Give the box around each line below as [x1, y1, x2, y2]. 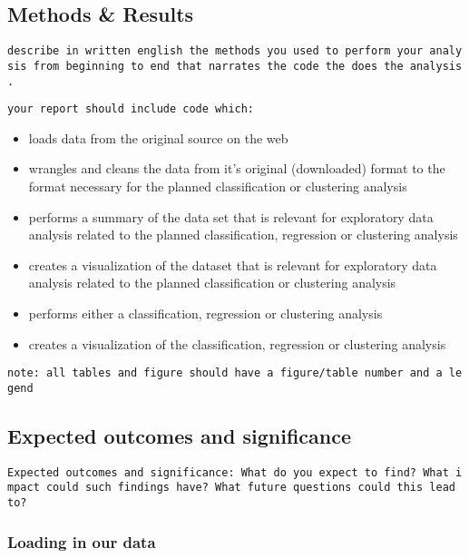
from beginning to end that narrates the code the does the [33, 59, 404, 73]
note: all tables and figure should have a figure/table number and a [7, 367, 443, 380]
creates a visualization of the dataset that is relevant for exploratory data [28, 255, 437, 274]
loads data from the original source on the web [28, 128, 288, 147]
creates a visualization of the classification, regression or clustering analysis [28, 334, 446, 353]
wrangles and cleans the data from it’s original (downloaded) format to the [28, 159, 445, 178]
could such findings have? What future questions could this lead [45, 481, 455, 494]
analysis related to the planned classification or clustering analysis [28, 273, 396, 292]
